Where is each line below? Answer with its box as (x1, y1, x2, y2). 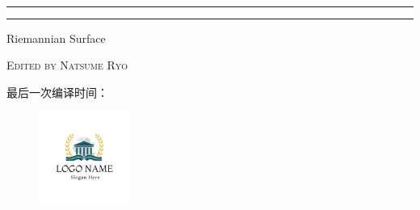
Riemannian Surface (6, 29, 106, 46)
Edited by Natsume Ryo (6, 57, 128, 73)
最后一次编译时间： (6, 83, 108, 100)
